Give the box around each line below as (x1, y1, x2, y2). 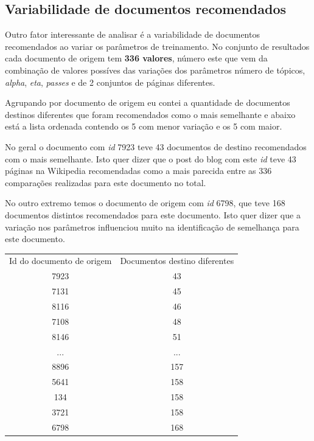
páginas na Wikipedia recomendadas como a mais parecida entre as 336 (5, 164, 272, 177)
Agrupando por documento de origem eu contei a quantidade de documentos (5, 96, 290, 109)
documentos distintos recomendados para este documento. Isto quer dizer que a (5, 208, 301, 221)
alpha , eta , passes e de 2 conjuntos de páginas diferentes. (5, 75, 215, 88)
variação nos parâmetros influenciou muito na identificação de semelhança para (5, 220, 299, 233)
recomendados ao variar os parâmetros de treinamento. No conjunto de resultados (5, 40, 310, 52)
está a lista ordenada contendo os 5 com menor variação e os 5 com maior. (5, 120, 282, 133)
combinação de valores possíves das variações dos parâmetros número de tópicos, (5, 63, 305, 76)
